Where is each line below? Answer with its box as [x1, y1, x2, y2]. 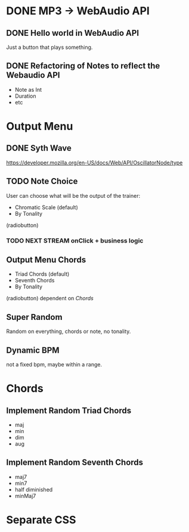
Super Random [6, 312, 63, 322]
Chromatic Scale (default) [14, 204, 79, 211]
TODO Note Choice [6, 176, 78, 186]
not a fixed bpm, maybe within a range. [6, 360, 103, 368]
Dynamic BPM [6, 345, 60, 355]
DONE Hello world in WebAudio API [6, 28, 139, 38]
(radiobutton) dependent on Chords [6, 295, 94, 302]
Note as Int [14, 86, 42, 93]
